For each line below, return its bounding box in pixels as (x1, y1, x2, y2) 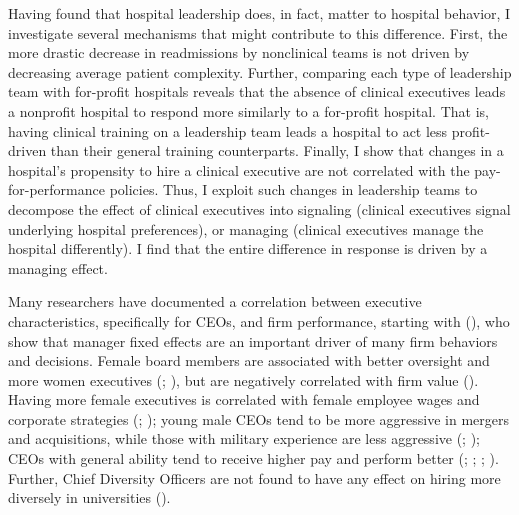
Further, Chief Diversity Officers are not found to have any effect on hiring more (8, 467, 501, 488)
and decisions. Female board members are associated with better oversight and (8, 350, 490, 371)
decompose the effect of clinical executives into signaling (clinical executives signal (8, 198, 511, 219)
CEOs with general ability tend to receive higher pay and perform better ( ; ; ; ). (8, 448, 499, 469)
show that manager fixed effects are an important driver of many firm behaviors (8, 330, 498, 351)
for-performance (8, 179, 105, 200)
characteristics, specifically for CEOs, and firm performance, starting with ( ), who (8, 310, 510, 331)
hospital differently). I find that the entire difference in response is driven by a (8, 238, 488, 259)
